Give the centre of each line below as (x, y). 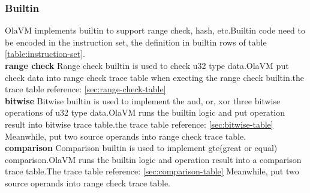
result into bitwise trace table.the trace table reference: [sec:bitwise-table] (139, 124)
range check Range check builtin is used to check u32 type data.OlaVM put (147, 65)
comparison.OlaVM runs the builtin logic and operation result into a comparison (153, 159)
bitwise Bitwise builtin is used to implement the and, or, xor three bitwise (143, 100)
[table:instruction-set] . (45, 54)
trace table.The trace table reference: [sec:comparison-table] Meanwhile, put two (152, 171)
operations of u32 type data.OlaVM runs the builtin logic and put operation (145, 112)
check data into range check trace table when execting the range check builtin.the (155, 77)
